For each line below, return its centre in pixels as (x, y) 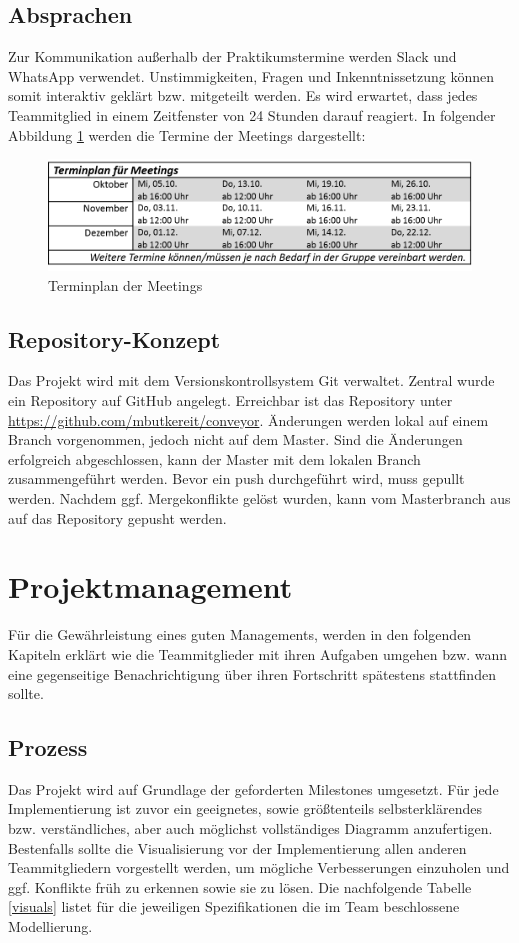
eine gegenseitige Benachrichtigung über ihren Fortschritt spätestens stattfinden (252, 673)
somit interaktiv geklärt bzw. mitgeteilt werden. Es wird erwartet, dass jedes (243, 95)
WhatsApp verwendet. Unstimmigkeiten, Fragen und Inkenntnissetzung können (251, 75)
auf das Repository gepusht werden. (117, 517)
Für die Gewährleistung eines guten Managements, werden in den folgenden (240, 634)
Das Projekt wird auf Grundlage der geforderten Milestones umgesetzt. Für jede (253, 788)
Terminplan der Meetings (125, 284)
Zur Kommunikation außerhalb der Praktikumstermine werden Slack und (232, 56)
